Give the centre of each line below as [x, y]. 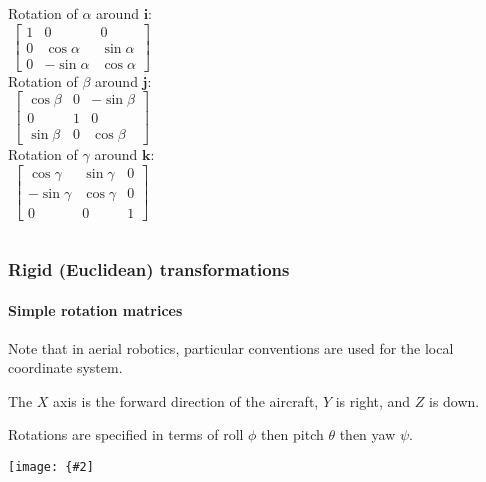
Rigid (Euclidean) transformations [149, 268]
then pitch [292, 434]
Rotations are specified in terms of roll [126, 434]
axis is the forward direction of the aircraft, [186, 400]
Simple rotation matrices [95, 309]
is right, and [373, 400]
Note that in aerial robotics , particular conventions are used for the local [231, 347]
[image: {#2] [51, 467]
